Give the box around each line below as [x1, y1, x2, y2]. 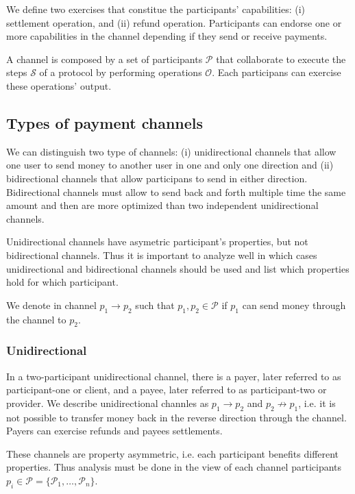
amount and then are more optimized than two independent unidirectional [6, 198, 319, 212]
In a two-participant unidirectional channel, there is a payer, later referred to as [6, 369, 341, 383]
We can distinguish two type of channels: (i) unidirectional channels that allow [6, 144, 336, 158]
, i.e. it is [298, 395, 336, 410]
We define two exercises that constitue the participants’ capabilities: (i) [6, 2, 306, 16]
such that [135, 297, 175, 312]
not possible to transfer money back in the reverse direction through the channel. [6, 410, 347, 424]
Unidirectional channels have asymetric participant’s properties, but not [6, 234, 308, 249]
